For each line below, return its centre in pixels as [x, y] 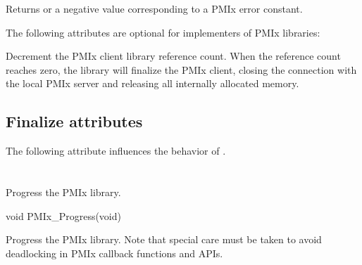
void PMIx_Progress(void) [63, 215]
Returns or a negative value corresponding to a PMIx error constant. [154, 8]
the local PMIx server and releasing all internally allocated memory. [152, 83]
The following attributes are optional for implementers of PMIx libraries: [163, 32]
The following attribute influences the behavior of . [116, 151]
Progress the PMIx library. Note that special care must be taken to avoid [164, 239]
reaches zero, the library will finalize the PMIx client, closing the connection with [181, 69]
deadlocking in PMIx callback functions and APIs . [114, 253]
